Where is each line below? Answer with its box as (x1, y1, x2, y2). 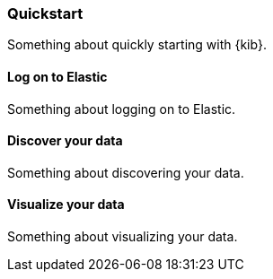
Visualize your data (7, 196, 125, 213)
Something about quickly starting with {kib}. (7, 37, 267, 53)
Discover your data (7, 133, 123, 149)
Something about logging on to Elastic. (7, 100, 236, 117)
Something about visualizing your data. (7, 229, 238, 245)
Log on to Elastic (7, 68, 108, 84)
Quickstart (7, 4, 84, 22)
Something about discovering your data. (7, 164, 244, 180)
